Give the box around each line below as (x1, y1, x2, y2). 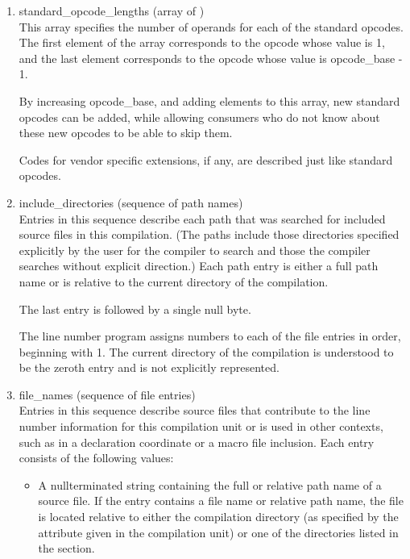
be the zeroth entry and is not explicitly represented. (19, 359, 280, 376)
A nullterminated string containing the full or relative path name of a (38, 476, 382, 493)
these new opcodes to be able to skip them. (19, 124, 233, 141)
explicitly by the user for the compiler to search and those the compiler (19, 241, 371, 258)
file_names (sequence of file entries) (19, 386, 196, 403)
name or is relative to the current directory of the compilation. (19, 273, 329, 290)
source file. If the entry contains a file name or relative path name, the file (38, 492, 404, 509)
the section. (38, 540, 95, 557)
